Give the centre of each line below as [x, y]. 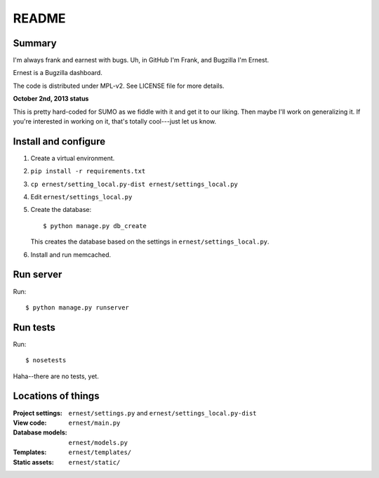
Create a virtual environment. [73, 158]
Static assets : [33, 462]
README [39, 18]
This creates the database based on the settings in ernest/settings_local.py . [150, 241]
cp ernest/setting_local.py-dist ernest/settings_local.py [134, 184]
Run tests [34, 327]
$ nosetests [46, 360]
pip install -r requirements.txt [88, 171]
